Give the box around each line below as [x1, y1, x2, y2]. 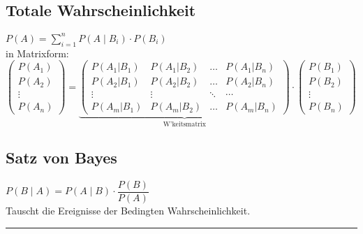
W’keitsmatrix [163, 121, 206, 129]
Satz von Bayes [6, 147, 117, 168]
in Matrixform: [6, 45, 69, 60]
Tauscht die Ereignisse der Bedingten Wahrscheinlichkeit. [6, 203, 251, 217]
